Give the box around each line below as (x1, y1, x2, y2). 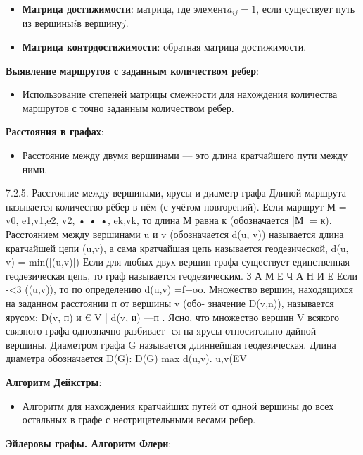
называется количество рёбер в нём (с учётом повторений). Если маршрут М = (6, 199, 347, 213)
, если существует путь (256, 1, 355, 15)
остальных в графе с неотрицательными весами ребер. (22, 412, 256, 427)
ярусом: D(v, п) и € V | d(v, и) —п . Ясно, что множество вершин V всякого (6, 309, 339, 324)
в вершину (77, 15, 122, 30)
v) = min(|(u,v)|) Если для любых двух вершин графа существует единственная (6, 254, 350, 269)
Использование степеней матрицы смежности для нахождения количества (22, 87, 338, 101)
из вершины (22, 15, 74, 30)
